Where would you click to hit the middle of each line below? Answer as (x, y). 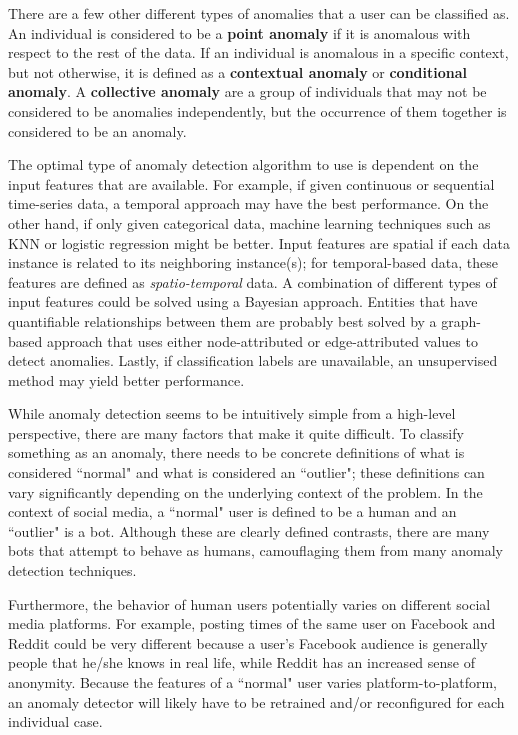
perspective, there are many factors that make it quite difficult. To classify (236, 432)
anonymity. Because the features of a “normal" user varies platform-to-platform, (252, 682)
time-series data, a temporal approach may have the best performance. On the (248, 203)
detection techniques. (72, 570)
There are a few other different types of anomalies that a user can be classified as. (259, 13)
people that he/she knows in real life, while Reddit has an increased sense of (241, 662)
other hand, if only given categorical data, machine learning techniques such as (249, 222)
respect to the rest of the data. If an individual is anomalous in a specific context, (258, 52)
